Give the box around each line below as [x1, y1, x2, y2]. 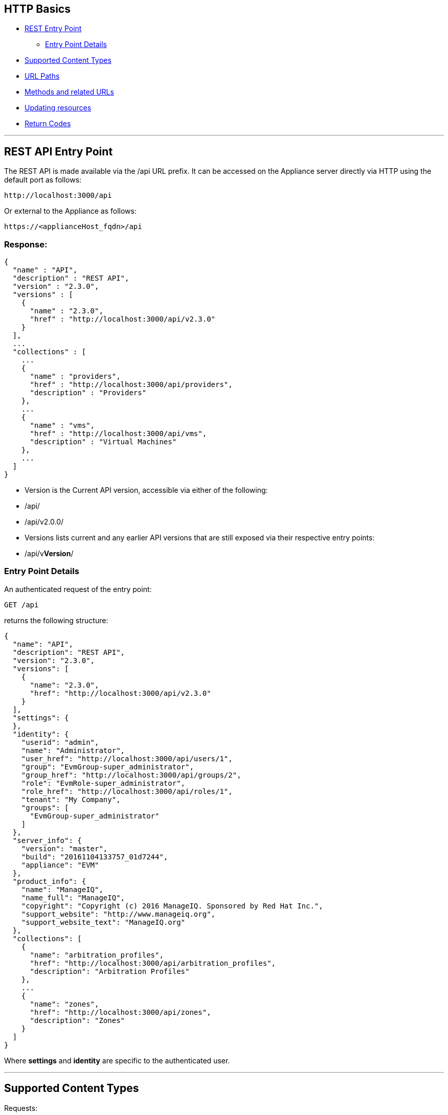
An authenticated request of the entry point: [4, 584, 152, 594]
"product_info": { [12, 877, 86, 885]
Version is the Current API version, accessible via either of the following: [25, 486, 268, 495]
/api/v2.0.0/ [25, 517, 64, 527]
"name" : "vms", [30, 421, 95, 430]
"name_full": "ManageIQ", [21, 893, 125, 902]
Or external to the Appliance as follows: [4, 207, 137, 216]
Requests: [4, 1103, 38, 1112]
